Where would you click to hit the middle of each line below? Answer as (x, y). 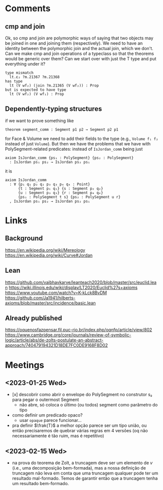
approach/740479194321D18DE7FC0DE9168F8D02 (56, 345)
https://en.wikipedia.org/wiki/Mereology (45, 250)
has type (14, 81)
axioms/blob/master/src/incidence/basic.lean (50, 303)
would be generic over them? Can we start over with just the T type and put (81, 59)
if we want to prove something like (39, 121)
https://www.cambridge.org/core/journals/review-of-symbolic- (68, 335)
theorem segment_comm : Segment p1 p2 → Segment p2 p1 (62, 129)
